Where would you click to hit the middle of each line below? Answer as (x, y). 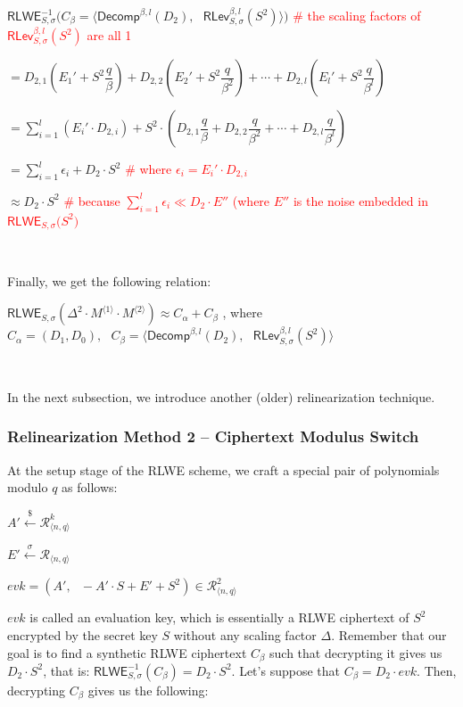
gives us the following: (148, 690)
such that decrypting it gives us (356, 652)
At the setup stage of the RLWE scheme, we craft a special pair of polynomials (223, 469)
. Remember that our (389, 634)
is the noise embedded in (360, 200)
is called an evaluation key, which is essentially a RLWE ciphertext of (219, 617)
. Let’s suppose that (285, 670)
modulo (28, 487)
